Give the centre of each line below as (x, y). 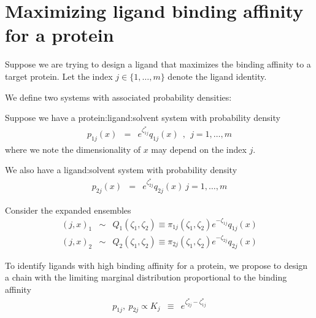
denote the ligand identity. (217, 76)
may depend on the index (199, 149)
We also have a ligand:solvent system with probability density (121, 170)
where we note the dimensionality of (73, 149)
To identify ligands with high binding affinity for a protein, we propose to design (156, 265)
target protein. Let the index (59, 76)
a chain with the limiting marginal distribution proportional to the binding (146, 277)
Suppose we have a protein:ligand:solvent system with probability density (143, 118)
